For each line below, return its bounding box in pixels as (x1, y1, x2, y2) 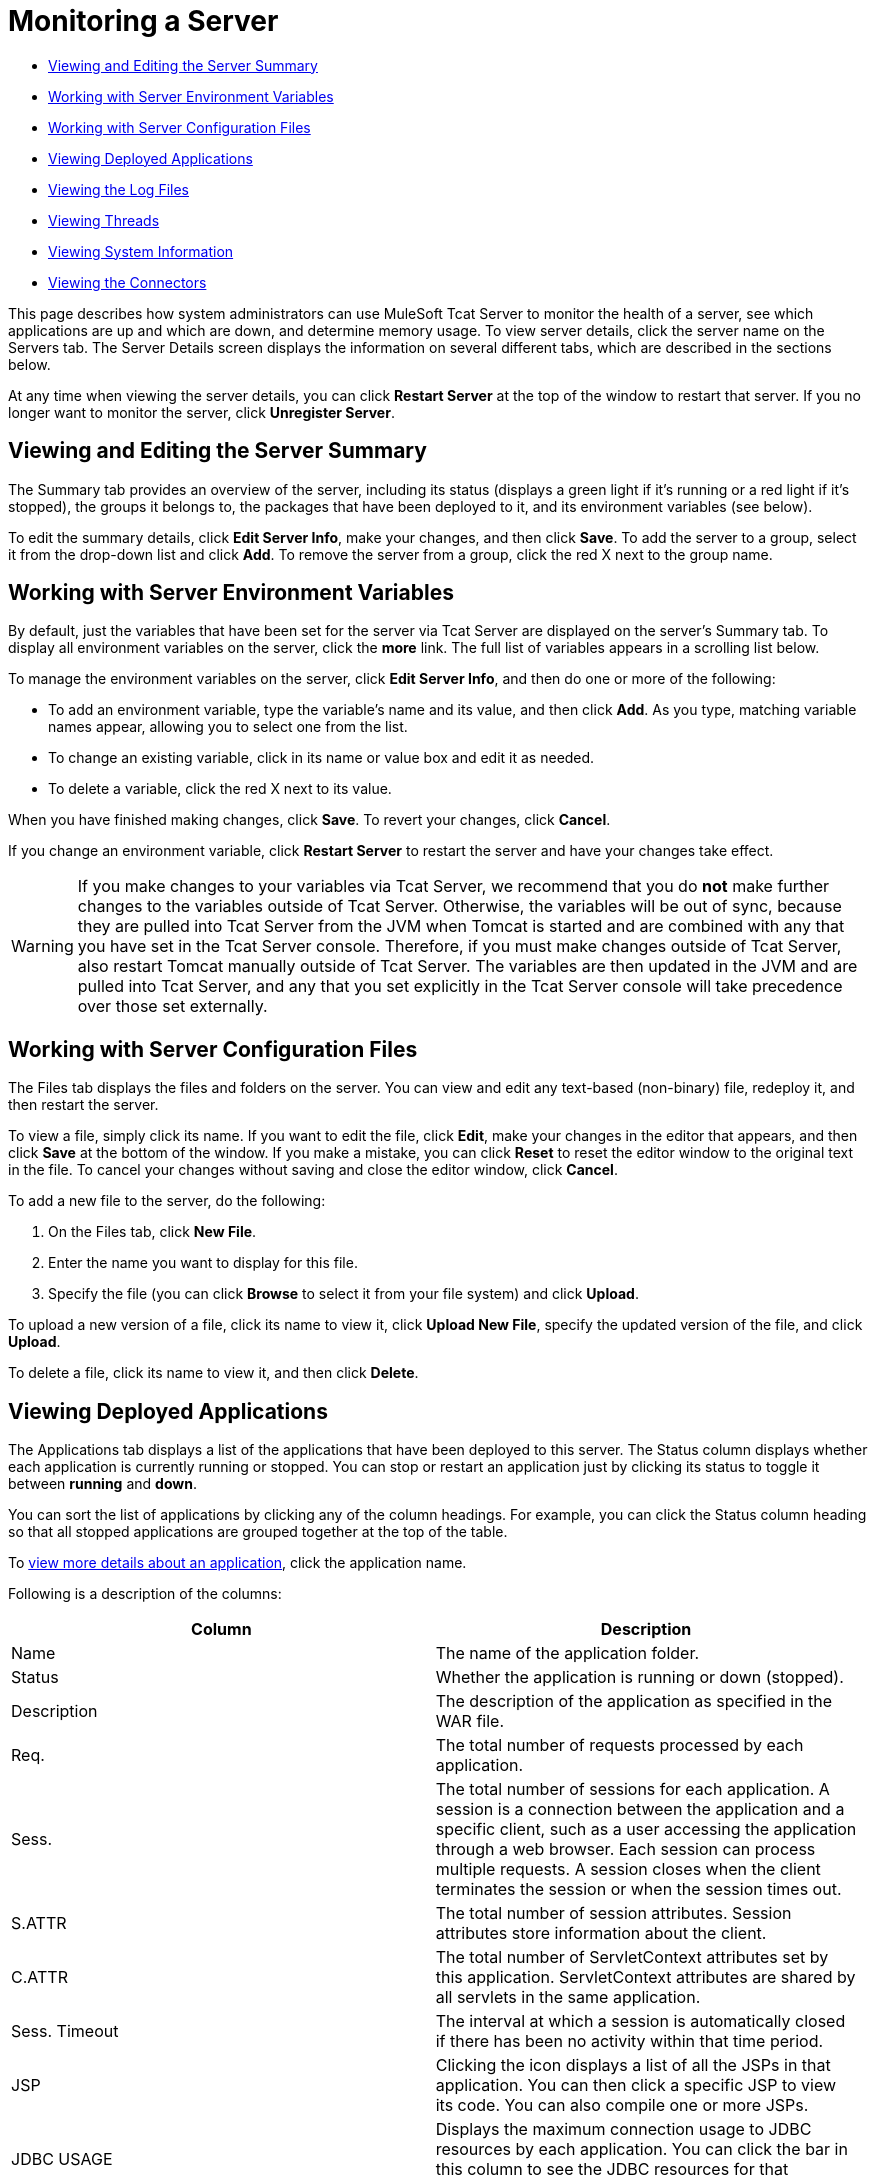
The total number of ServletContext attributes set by (435, 1947, 829, 1968)
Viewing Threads (48, 211, 160, 229)
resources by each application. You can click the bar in (435, 2139, 848, 2160)
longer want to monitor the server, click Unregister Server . (8, 403, 395, 421)
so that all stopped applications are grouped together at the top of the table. (8, 1523, 508, 1541)
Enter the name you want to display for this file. (48, 1254, 358, 1272)
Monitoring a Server (8, 4, 279, 38)
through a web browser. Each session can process (435, 1839, 816, 1860)
